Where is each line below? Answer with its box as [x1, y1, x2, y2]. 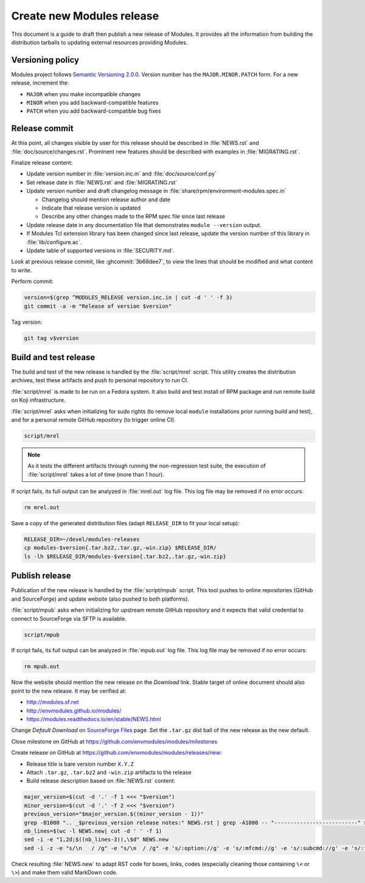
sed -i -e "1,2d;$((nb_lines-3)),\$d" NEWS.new [24, 836, 169, 843]
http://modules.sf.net [26, 699, 79, 706]
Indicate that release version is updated [41, 204, 141, 212]
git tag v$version [24, 335, 79, 341]
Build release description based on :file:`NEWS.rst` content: [26, 777, 176, 784]
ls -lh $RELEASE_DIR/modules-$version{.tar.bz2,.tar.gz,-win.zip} [24, 553, 226, 560]
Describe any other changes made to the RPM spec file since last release [41, 213, 225, 220]
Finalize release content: [11, 159, 73, 167]
